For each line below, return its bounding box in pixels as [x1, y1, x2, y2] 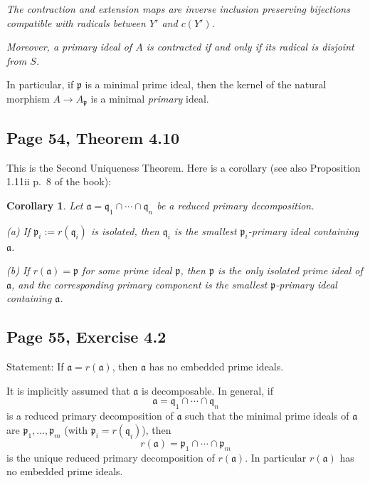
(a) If [6, 223, 31, 238]
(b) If [6, 263, 30, 278]
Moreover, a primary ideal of [6, 39, 132, 54]
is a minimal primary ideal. [90, 90, 209, 105]
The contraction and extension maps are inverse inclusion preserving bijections [6, 1, 350, 16]
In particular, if [6, 77, 74, 92]
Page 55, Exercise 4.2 [6, 326, 166, 348]
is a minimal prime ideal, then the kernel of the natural [85, 77, 327, 92]
